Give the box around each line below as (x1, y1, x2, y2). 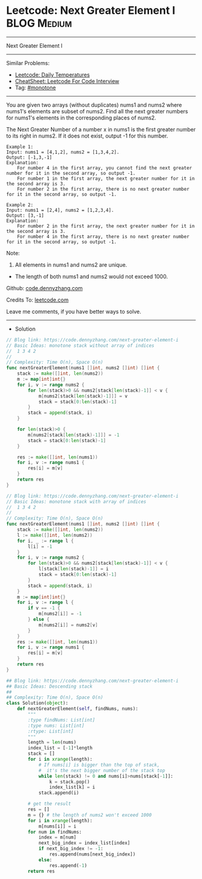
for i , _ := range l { (17, 538, 74, 544)
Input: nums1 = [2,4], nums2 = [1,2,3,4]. (6, 207, 114, 213)
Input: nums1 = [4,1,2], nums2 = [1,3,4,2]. (6, 149, 120, 155)
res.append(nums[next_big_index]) (49, 851, 136, 857)
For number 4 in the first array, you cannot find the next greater (17, 165, 192, 171)
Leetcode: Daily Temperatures (14, 71, 90, 78)
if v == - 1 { (28, 605, 61, 611)
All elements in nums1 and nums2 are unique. (14, 261, 127, 268)
